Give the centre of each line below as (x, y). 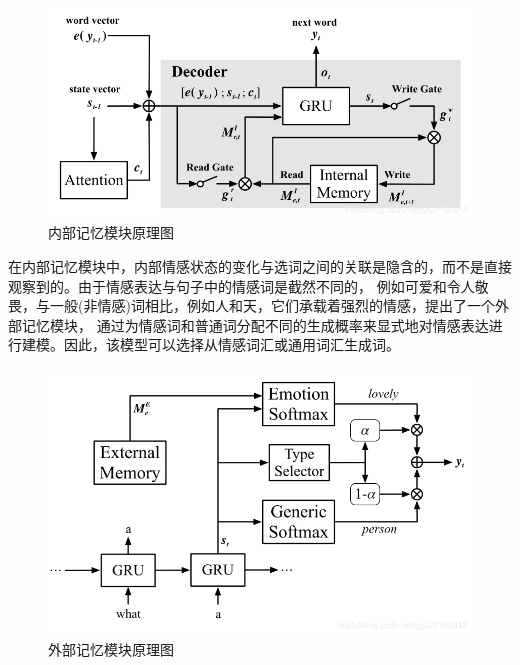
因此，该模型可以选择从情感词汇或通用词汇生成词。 (231, 344)
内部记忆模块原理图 (111, 232)
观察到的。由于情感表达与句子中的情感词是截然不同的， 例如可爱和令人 (241, 285)
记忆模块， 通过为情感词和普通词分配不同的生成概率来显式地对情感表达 (255, 324)
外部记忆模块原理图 (111, 648)
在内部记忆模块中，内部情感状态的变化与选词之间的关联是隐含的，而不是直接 (260, 265)
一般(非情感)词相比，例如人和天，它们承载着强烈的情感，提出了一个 (272, 305)
